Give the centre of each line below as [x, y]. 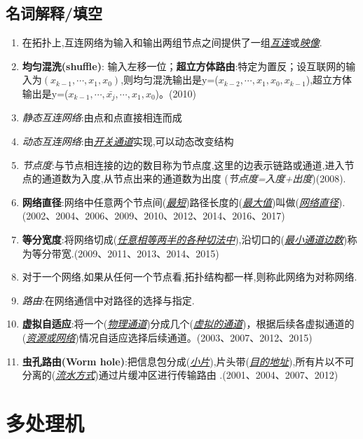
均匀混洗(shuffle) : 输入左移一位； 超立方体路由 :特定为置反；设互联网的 [184, 66]
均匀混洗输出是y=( [176, 80]
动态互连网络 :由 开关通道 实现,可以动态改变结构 [128, 141]
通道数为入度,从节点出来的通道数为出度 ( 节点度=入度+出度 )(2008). [194, 178]
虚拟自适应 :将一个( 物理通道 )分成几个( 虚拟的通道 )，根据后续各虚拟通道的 [188, 324]
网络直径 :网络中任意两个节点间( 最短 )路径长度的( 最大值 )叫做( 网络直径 [180, 202]
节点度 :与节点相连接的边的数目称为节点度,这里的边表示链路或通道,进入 [183, 164]
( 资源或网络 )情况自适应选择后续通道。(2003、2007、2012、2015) [167, 337]
